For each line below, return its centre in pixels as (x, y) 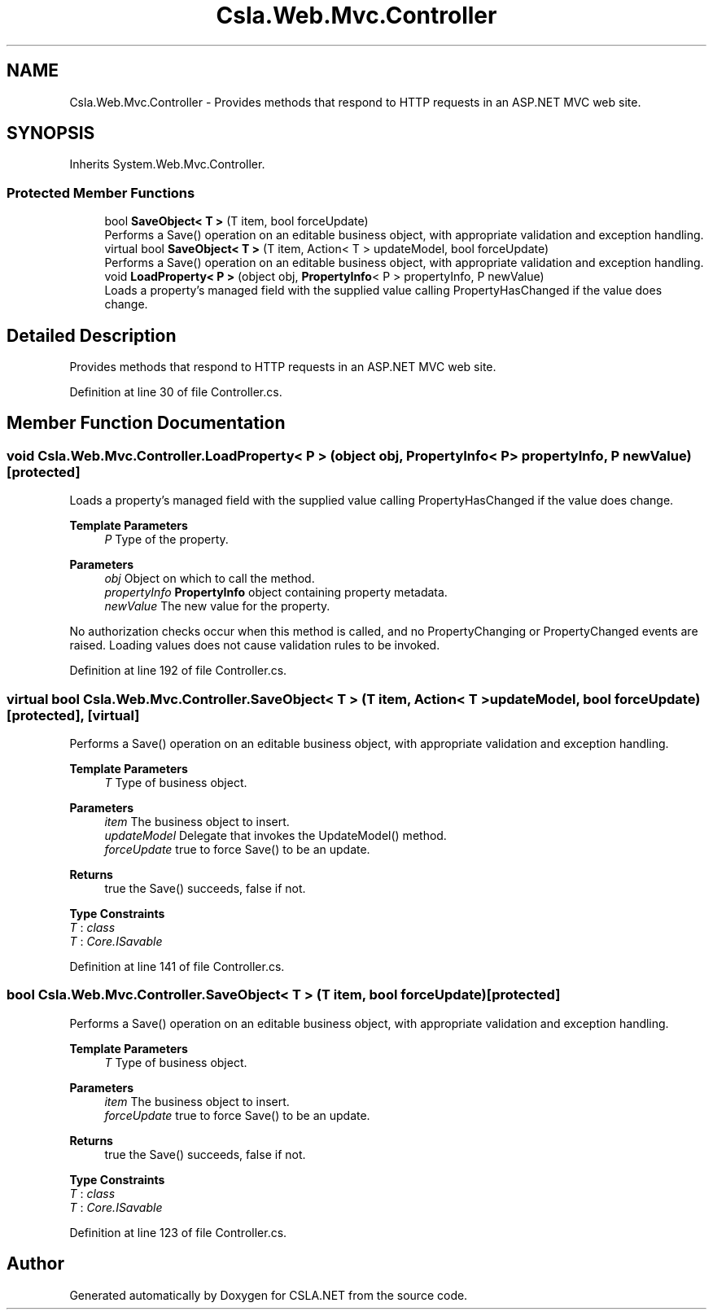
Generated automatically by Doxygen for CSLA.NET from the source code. (269, 1295)
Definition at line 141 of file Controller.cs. (177, 966)
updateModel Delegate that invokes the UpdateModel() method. (276, 835)
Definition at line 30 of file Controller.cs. (176, 392)
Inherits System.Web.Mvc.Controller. (167, 164)
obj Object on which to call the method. (210, 579)
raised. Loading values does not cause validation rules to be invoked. (255, 645)
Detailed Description (92, 335)
